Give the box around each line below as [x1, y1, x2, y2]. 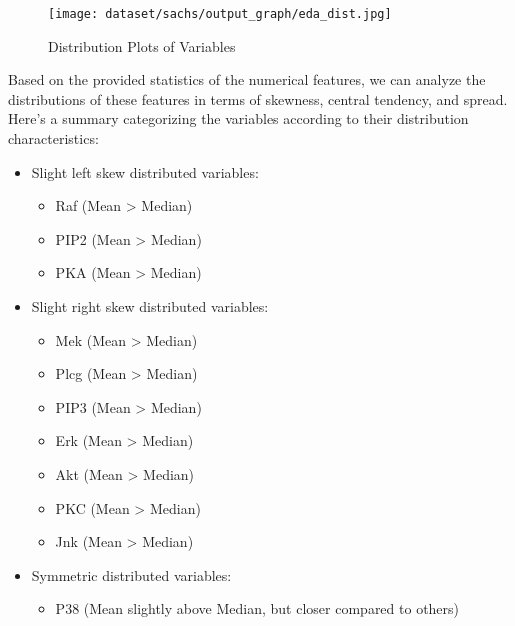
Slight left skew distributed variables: [31, 161, 259, 182]
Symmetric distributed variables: [31, 564, 232, 585]
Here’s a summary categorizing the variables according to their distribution [8, 108, 469, 129]
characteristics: [8, 128, 99, 149]
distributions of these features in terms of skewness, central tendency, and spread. [8, 88, 508, 109]
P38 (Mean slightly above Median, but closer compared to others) [55, 598, 460, 619]
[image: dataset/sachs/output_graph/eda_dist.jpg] [48, 7, 392, 21]
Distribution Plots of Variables [48, 35, 236, 56]
